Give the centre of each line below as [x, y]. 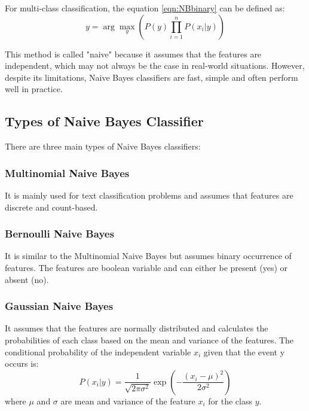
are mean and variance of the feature [128, 401]
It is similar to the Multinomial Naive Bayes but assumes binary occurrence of [148, 256]
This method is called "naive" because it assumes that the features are [133, 54]
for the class [230, 401]
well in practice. [34, 89]
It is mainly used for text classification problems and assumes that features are [149, 195]
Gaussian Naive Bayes [59, 306]
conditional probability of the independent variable [98, 351]
